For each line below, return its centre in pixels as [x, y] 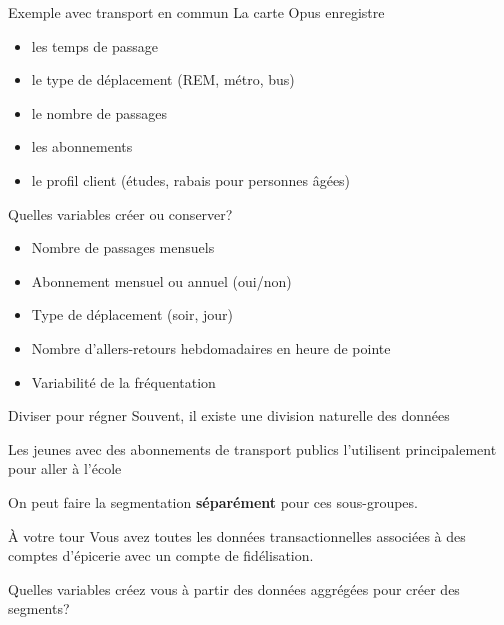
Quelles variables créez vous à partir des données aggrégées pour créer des [234, 588]
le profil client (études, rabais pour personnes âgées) [191, 179]
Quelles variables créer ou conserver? [120, 213]
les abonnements [82, 146]
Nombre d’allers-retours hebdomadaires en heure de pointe [211, 347]
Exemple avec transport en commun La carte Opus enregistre [196, 12]
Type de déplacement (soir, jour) [132, 314]
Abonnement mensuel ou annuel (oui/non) [161, 280]
